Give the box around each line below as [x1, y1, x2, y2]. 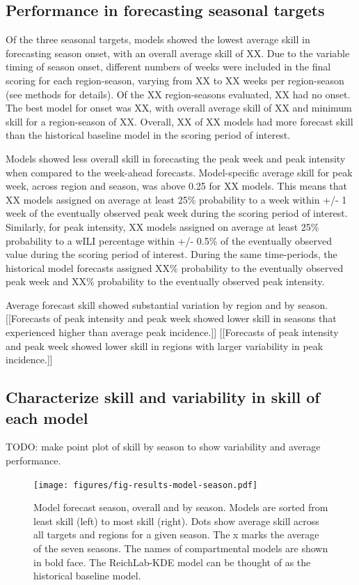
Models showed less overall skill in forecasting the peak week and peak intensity [6, 151, 346, 165]
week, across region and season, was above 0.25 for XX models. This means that [6, 178, 348, 193]
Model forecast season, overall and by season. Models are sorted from [33, 500, 328, 515]
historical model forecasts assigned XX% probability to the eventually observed [6, 260, 344, 275]
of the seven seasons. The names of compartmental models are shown [33, 541, 328, 556]
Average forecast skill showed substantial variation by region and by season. [6, 297, 328, 312]
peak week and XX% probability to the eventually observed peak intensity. [6, 274, 325, 289]
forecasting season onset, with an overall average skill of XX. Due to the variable [6, 45, 350, 60]
